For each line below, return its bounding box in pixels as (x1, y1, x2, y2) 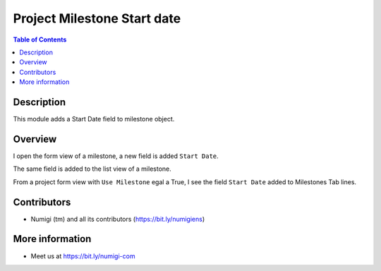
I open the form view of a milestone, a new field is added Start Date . (13, 152, 219, 160)
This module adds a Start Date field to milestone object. (13, 115, 175, 124)
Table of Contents (13, 35, 67, 44)
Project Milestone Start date (13, 11, 181, 26)
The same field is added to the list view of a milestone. (13, 164, 172, 173)
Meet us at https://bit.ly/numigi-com (30, 251, 135, 260)
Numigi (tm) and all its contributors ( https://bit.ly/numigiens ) (30, 215, 205, 223)
